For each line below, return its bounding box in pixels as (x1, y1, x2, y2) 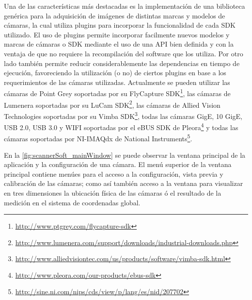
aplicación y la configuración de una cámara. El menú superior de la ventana (4, 159, 232, 169)
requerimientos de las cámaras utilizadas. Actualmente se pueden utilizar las (4, 77, 230, 87)
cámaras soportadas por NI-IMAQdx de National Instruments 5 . (4, 132, 192, 143)
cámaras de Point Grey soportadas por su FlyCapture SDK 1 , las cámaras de (4, 87, 231, 98)
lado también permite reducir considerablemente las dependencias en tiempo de (4, 58, 240, 68)
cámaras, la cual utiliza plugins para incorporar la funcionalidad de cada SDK (4, 20, 236, 30)
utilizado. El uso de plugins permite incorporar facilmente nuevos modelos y (4, 29, 230, 39)
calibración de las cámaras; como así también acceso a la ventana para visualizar (4, 178, 243, 188)
